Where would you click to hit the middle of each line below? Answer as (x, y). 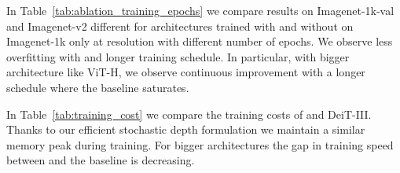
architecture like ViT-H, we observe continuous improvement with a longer (186, 72)
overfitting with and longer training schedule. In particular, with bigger (178, 56)
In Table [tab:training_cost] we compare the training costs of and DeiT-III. (189, 114)
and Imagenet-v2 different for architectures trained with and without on (180, 26)
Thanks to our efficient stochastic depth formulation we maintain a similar (186, 129)
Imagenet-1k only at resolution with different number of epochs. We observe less (200, 41)
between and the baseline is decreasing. (101, 160)
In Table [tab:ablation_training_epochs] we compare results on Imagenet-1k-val (200, 10)
